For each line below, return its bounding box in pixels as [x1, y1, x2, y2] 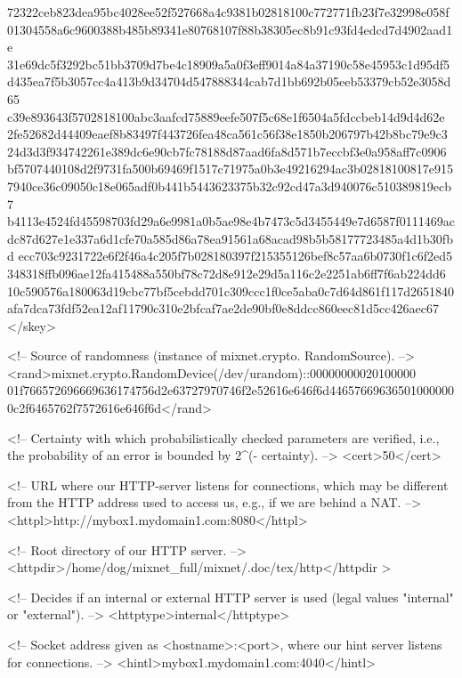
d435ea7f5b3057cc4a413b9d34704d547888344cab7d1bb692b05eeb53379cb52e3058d [7, 72, 451, 91]
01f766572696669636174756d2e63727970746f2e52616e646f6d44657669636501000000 [7, 381, 455, 400]
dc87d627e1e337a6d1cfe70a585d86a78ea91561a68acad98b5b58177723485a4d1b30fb [7, 229, 453, 247]
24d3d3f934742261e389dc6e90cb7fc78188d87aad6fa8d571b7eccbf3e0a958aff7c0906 [7, 141, 447, 160]
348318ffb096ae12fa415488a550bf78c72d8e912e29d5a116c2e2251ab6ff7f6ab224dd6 [7, 263, 446, 282]
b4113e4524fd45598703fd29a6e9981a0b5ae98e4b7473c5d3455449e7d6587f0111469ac [7, 212, 455, 230]
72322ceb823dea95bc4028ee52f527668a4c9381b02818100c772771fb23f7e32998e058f [7, 3, 450, 20]
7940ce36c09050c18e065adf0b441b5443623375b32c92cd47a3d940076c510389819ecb [7, 176, 451, 195]
